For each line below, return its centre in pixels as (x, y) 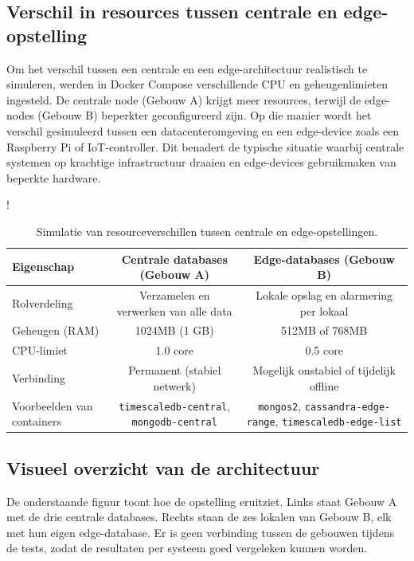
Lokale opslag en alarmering (324, 294)
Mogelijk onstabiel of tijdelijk (324, 370)
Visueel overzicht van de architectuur (163, 467)
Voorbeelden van (53, 405)
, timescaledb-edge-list (338, 421)
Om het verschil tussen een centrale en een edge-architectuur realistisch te (187, 68)
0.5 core (324, 350)
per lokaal (324, 310)
